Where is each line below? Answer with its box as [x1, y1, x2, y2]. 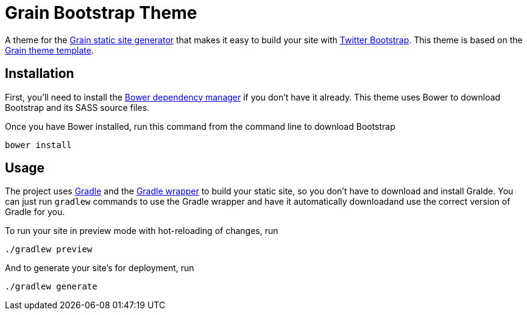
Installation [5, 66, 74, 82]
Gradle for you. [5, 207, 65, 218]
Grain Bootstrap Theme [5, 2, 197, 23]
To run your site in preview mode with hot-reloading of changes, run [5, 225, 278, 236]
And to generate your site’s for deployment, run [5, 263, 194, 274]
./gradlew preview [5, 244, 93, 255]
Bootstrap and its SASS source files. [5, 102, 150, 113]
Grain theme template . [5, 44, 94, 55]
